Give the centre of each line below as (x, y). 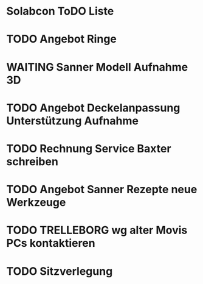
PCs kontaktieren (51, 243)
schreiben (33, 161)
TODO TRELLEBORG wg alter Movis (97, 230)
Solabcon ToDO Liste (60, 11)
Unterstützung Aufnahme (72, 121)
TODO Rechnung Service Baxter (89, 148)
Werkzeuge (36, 203)
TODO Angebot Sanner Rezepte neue (102, 190)
